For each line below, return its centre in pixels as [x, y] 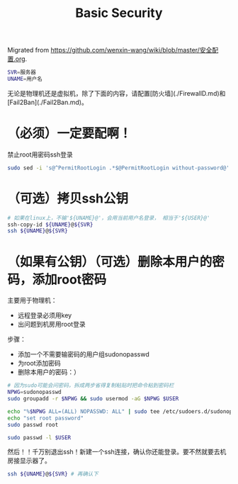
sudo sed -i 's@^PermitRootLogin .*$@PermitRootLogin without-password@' [119, 168]
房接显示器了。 [29, 461]
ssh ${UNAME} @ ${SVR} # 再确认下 [53, 474]
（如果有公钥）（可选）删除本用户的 [110, 262]
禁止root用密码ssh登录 [40, 154]
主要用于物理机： [32, 300]
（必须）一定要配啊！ [70, 134]
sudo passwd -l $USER [39, 437]
